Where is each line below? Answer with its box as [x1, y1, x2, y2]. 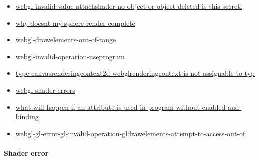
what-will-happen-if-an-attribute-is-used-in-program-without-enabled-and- [15, 101, 242, 112]
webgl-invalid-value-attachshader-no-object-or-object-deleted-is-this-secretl [15, 1, 242, 11]
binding [15, 111, 39, 122]
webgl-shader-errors [15, 84, 75, 95]
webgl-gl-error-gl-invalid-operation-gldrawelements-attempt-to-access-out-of [15, 128, 245, 138]
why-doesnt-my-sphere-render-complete [15, 17, 135, 28]
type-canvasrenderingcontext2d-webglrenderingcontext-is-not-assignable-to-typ [15, 68, 255, 78]
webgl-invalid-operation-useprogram [15, 51, 125, 61]
